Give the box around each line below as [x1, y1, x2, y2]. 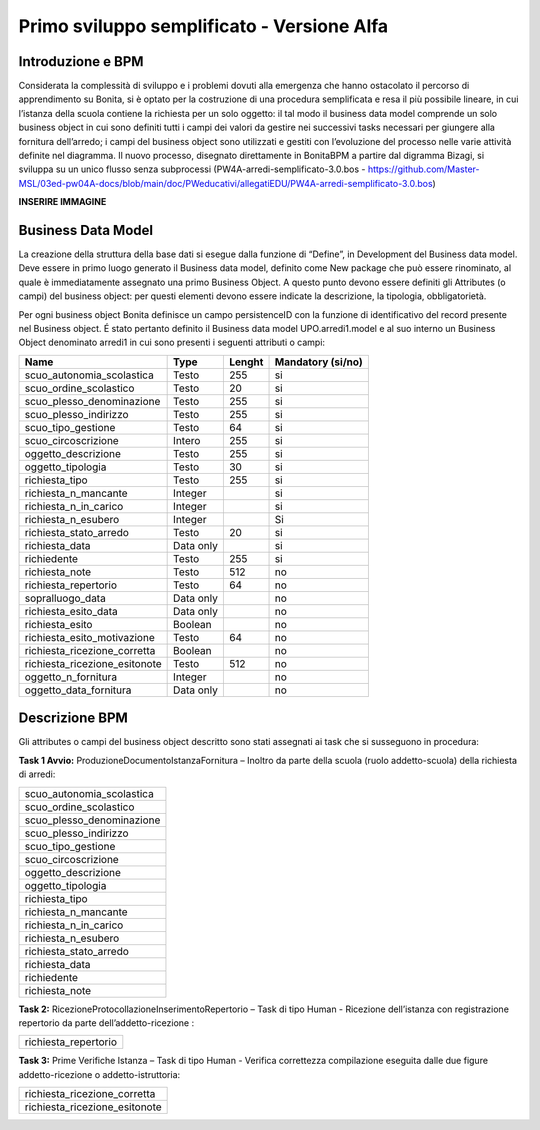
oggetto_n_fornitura [24, 670, 118, 684]
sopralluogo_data [24, 591, 107, 605]
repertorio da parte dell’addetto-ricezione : [18, 1016, 195, 1029]
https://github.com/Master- [367, 163, 480, 175]
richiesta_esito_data [24, 604, 119, 618]
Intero [173, 433, 201, 447]
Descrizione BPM [18, 710, 129, 727]
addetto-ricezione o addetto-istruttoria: [18, 1068, 181, 1080]
